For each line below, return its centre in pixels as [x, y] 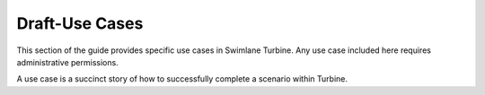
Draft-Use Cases [80, 23]
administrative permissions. [67, 62]
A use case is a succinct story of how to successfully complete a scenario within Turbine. [182, 79]
